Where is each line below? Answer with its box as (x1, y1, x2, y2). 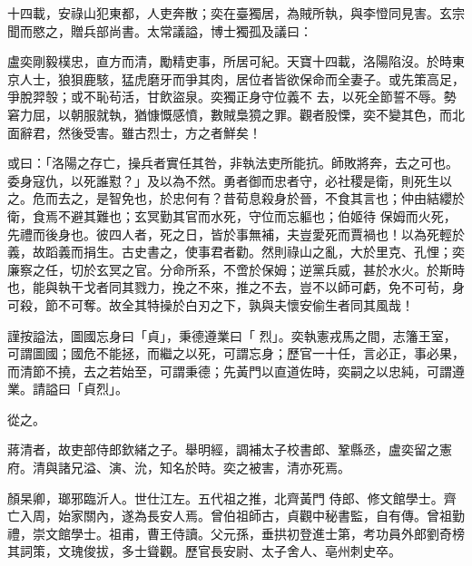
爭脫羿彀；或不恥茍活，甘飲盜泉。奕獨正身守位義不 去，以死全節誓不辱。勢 (7, 87, 457, 106)
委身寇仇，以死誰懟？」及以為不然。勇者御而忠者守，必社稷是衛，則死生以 (7, 171, 452, 190)
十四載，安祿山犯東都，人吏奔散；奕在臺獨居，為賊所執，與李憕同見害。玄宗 (7, 4, 465, 22)
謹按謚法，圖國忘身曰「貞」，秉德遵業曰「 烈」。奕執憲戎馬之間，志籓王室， (7, 326, 457, 345)
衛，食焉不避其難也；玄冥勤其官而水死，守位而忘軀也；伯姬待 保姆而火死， (7, 206, 457, 225)
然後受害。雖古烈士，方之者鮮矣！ (57, 122, 261, 141)
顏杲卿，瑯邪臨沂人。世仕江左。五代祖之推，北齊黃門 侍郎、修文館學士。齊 (7, 488, 457, 507)
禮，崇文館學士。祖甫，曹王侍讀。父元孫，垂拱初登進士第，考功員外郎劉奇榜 (7, 523, 465, 542)
